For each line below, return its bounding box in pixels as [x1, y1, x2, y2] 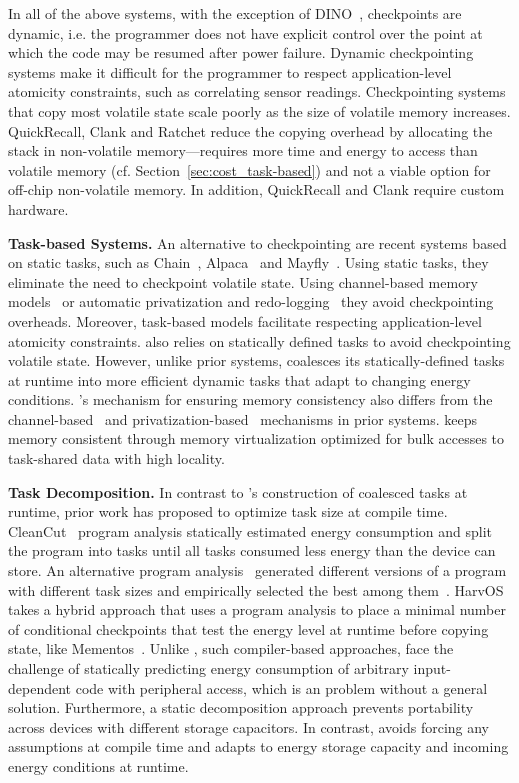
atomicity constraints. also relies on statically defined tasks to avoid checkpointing [8, 330, 511, 351]
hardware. [8, 198, 69, 219]
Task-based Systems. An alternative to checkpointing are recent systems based [8, 232, 507, 253]
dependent [8, 677, 72, 698]
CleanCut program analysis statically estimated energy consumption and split [8, 520, 492, 541]
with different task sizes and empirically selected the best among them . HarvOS [8, 579, 504, 600]
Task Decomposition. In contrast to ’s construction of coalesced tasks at [8, 481, 468, 502]
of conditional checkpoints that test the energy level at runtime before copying [8, 618, 489, 639]
